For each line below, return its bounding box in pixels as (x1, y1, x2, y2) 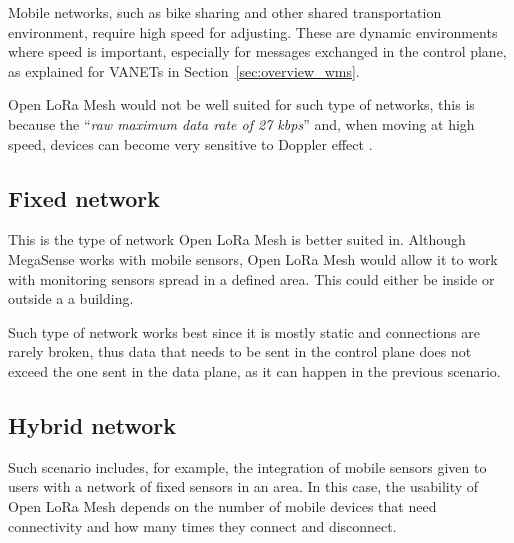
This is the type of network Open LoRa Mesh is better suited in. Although (8, 229, 466, 250)
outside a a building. (8, 288, 134, 309)
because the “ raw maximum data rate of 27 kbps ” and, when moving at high (8, 113, 475, 134)
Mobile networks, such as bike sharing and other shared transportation (8, 2, 442, 22)
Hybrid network (8, 409, 176, 440)
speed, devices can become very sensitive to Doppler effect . (8, 133, 373, 154)
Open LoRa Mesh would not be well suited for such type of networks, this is (8, 94, 475, 115)
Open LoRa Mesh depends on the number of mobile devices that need (8, 495, 437, 516)
